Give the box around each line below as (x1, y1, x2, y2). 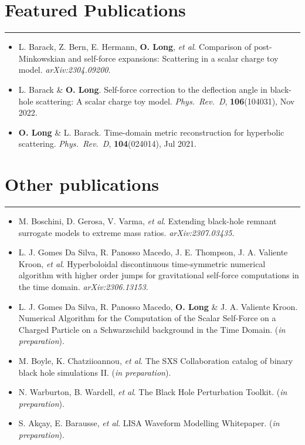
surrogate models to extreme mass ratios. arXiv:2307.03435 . (18, 226, 235, 238)
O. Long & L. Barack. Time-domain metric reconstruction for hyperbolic (18, 126, 284, 138)
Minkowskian (18, 52, 66, 64)
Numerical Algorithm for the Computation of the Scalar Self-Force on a (18, 312, 276, 324)
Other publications (5, 172, 160, 196)
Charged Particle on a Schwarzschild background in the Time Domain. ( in (18, 323, 286, 335)
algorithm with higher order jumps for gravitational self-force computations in (18, 269, 299, 281)
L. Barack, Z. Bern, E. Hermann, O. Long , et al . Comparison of (18, 41, 252, 53)
